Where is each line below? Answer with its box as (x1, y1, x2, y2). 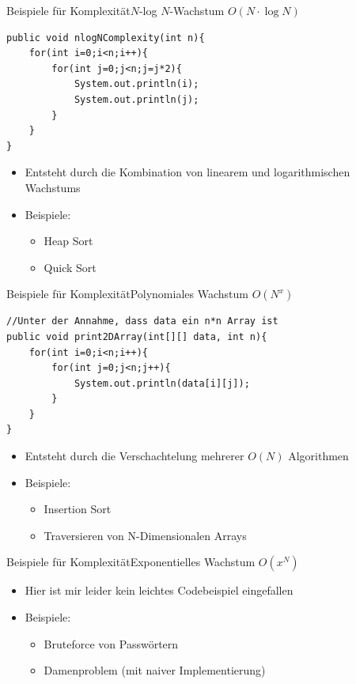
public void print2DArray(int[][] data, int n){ (6, 331, 267, 342)
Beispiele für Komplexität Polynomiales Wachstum (6, 285, 248, 302)
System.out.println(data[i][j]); (74, 377, 250, 389)
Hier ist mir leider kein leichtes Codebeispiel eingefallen (25, 582, 294, 599)
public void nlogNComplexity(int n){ (6, 32, 205, 43)
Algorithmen (288, 448, 349, 464)
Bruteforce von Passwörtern (44, 635, 179, 652)
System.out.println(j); (74, 93, 199, 105)
